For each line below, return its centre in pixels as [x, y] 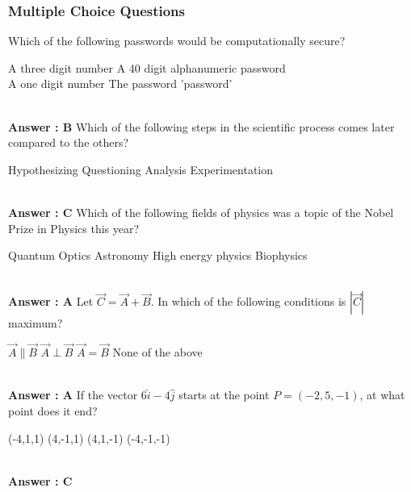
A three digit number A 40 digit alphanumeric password [147, 67]
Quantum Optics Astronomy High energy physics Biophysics [158, 255]
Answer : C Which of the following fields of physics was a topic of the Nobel [201, 212]
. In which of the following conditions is [248, 301]
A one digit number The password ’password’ [120, 83]
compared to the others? [69, 142]
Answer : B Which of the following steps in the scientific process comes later [201, 126]
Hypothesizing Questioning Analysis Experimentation [141, 169]
